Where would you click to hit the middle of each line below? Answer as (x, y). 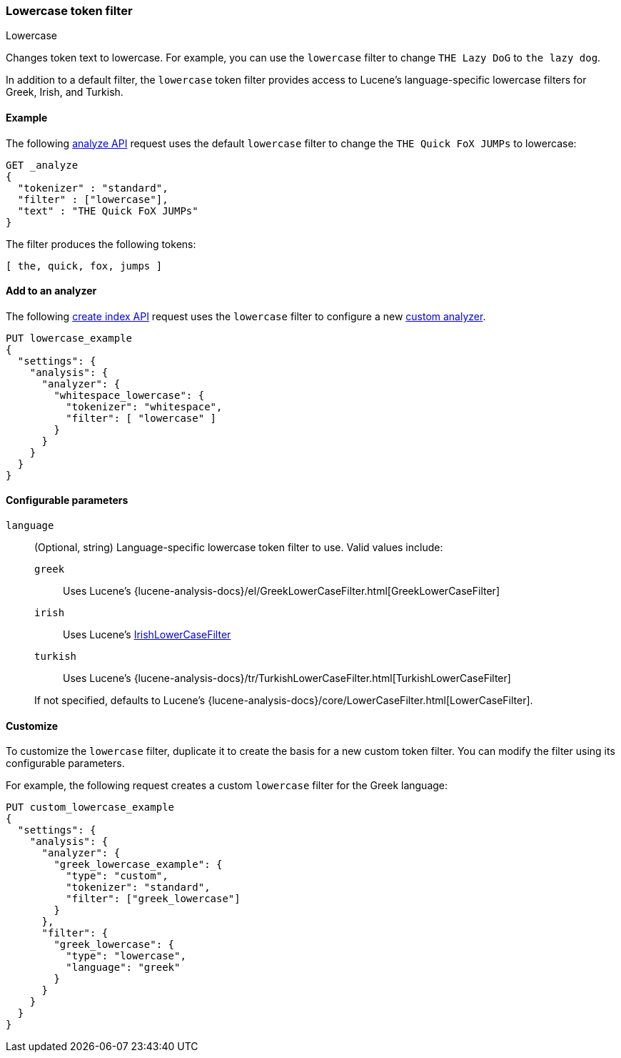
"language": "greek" (123, 968)
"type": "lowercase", (126, 956)
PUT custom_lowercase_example (90, 807)
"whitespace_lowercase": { (129, 395)
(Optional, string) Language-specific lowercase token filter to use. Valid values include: (239, 548)
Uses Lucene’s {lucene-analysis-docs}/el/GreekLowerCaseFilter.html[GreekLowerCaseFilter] (282, 591)
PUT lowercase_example (69, 338)
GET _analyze (42, 165)
